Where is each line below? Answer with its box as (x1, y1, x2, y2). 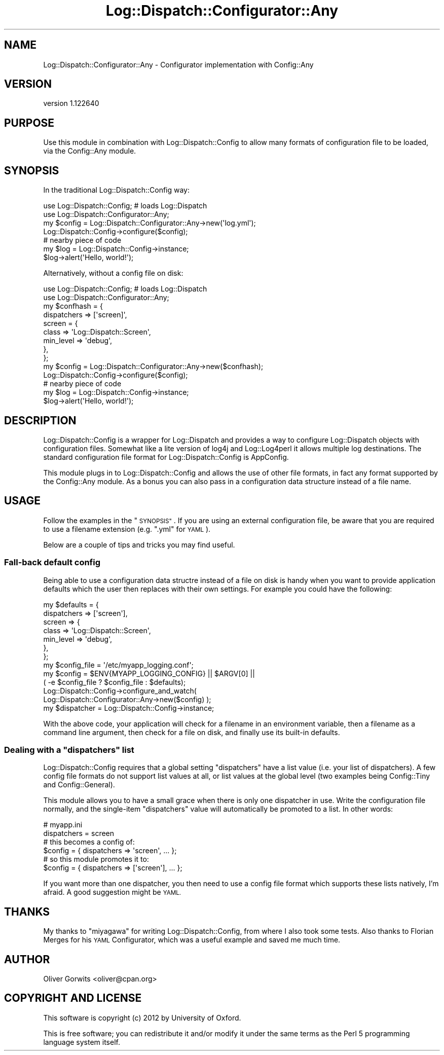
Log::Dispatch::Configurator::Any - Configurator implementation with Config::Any (43, 60, 314, 69)
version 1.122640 (43, 99, 99, 108)
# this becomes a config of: (43, 838, 135, 847)
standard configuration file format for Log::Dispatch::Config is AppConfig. (43, 452, 289, 461)
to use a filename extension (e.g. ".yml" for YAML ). (43, 524, 211, 533)
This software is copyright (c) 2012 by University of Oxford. (43, 1013, 241, 1022)
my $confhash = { (43, 302, 103, 311)
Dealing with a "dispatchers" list (4, 744, 134, 755)
